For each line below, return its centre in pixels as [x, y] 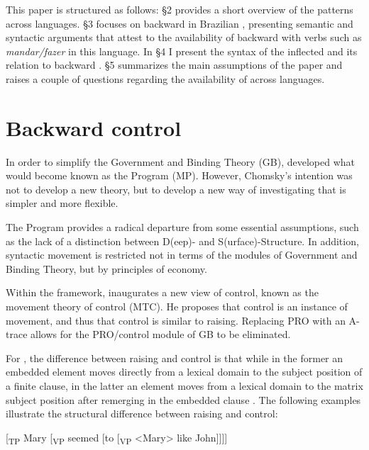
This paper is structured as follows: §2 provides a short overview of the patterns [180, 9]
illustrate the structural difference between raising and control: [142, 414]
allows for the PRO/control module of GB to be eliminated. [161, 334]
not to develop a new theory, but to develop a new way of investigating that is [176, 189]
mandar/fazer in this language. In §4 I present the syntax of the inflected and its [182, 51]
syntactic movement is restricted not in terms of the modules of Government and [182, 255]
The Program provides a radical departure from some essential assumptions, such [182, 227]
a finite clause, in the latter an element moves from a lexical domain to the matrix [184, 386]
